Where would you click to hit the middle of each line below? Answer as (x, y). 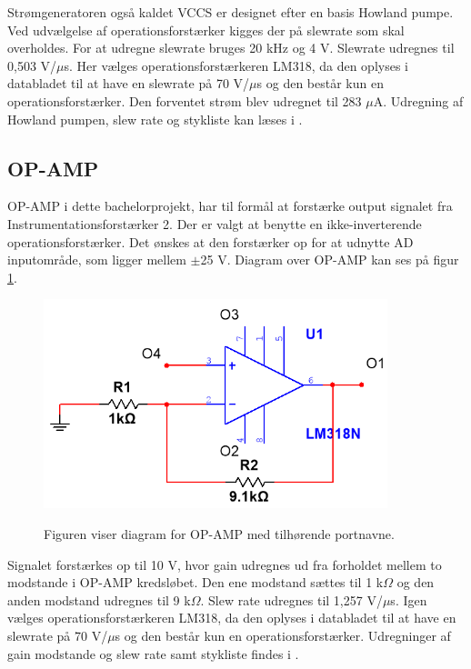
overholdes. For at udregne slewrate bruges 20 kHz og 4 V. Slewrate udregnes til (231, 48)
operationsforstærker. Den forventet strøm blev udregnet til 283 (185, 100)
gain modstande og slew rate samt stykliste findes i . (153, 653)
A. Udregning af (418, 100)
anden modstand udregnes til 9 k (99, 599)
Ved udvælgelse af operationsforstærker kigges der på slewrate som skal (206, 30)
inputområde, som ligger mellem (97, 260)
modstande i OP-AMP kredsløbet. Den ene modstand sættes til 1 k (195, 582)
